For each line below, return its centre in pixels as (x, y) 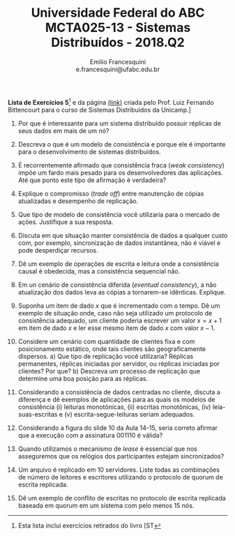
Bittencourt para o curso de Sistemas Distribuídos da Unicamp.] (99, 110)
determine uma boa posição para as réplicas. (83, 378)
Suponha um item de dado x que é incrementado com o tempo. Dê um (119, 306)
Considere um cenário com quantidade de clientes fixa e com (106, 341)
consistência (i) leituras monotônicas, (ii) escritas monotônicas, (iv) (114, 407)
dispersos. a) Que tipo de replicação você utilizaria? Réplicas (106, 356)
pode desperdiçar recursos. (58, 250)
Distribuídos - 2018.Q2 (118, 43)
